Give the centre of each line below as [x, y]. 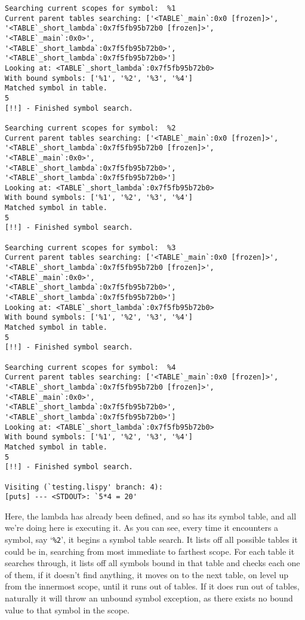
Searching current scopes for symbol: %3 [90, 247]
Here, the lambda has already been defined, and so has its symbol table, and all [151, 516]
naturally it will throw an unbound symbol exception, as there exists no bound [149, 598]
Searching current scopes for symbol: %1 [90, 8]
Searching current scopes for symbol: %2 [90, 128]
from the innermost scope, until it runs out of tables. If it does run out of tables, [152, 586]
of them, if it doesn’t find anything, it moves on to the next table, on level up [147, 574]
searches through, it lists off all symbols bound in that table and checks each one [152, 563]
